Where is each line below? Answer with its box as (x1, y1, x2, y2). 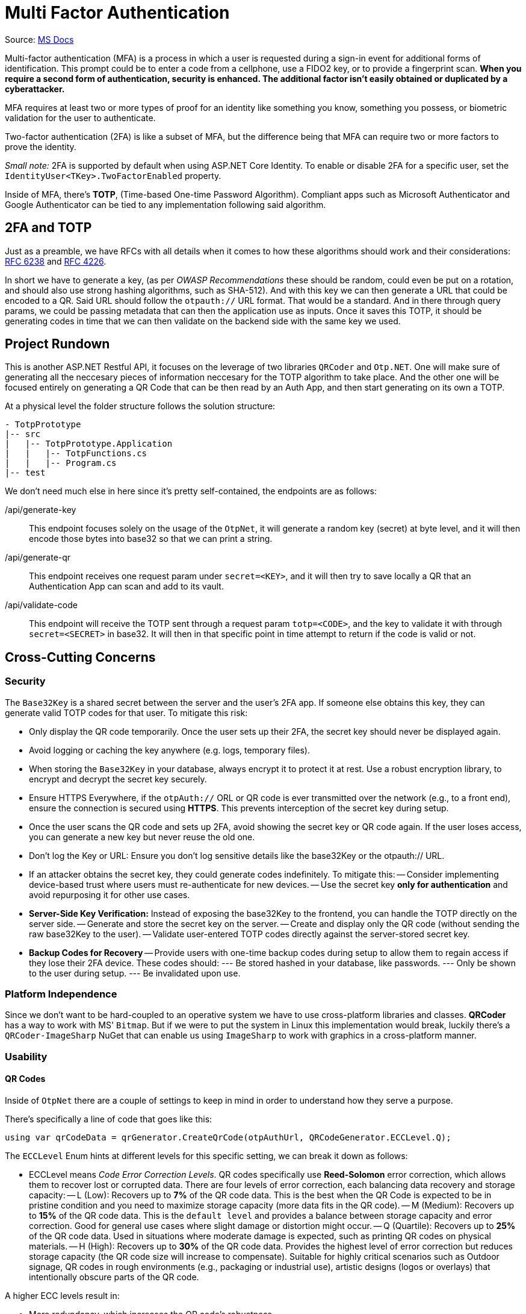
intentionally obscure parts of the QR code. (29, 1272, 199, 1282)
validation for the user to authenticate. (5, 112, 156, 123)
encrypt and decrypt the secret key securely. (29, 773, 207, 784)
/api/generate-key (5, 505, 76, 515)
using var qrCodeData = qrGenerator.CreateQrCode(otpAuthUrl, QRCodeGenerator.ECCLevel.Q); (5, 1133, 451, 1142)
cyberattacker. (5, 83, 65, 94)
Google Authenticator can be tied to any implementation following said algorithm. (5, 199, 326, 210)
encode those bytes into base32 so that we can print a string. (29, 533, 273, 544)
